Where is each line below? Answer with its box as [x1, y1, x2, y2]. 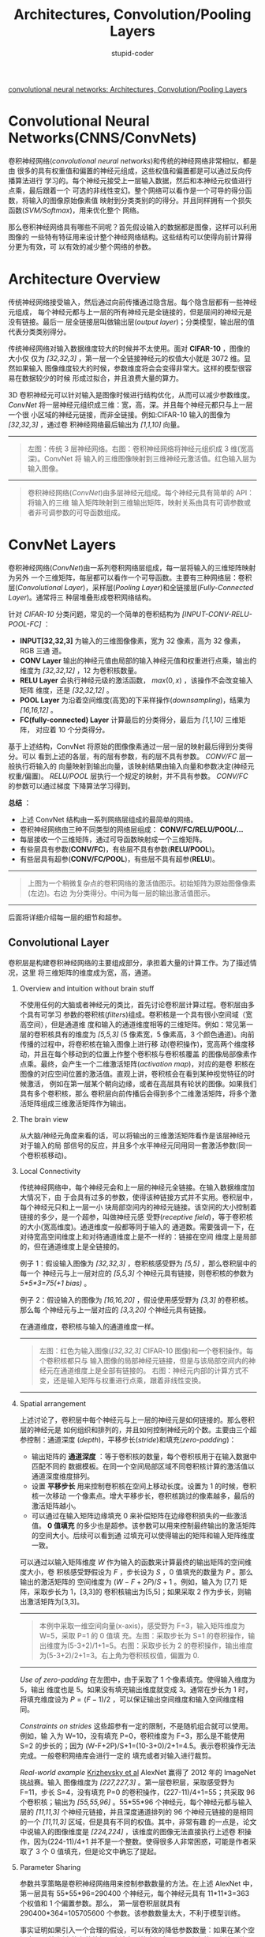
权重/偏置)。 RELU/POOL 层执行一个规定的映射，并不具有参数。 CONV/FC [8, 771, 248, 780]
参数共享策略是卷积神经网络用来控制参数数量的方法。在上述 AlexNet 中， [19, 1879, 257, 1888]
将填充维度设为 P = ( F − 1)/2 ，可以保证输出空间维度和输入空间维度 [19, 1694, 237, 1704]
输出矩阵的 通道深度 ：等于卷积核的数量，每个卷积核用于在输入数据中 [31, 1451, 257, 1461]
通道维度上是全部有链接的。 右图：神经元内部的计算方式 [60, 1365, 242, 1375]
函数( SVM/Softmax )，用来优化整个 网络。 [8, 205, 144, 215]
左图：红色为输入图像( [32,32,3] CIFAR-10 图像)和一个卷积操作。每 [39, 1345, 254, 1356]
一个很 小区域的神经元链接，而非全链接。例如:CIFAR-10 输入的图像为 [8, 409, 231, 419]
